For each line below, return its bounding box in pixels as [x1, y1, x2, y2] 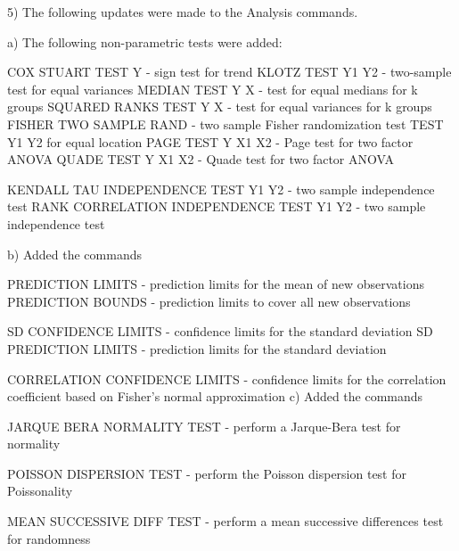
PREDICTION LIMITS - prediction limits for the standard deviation [7, 339, 387, 358]
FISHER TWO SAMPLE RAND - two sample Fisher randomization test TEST [7, 114, 444, 133]
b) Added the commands [7, 244, 142, 263]
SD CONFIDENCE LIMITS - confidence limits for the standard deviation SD [7, 322, 433, 341]
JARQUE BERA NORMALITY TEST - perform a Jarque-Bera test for [7, 416, 401, 435]
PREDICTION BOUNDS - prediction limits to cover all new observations [7, 292, 411, 310]
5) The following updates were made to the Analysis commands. [7, 3, 358, 21]
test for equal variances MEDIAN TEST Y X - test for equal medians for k [7, 79, 418, 98]
